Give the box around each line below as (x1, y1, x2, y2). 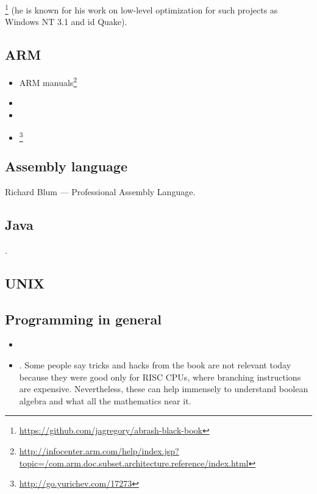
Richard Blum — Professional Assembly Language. (5, 185, 196, 198)
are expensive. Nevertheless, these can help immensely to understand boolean (19, 382, 308, 395)
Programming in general (5, 309, 162, 328)
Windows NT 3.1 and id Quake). (5, 15, 127, 28)
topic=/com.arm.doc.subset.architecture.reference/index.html (19, 456, 249, 469)
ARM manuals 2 (19, 74, 77, 88)
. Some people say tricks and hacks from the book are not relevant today (19, 358, 291, 371)
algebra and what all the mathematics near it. (19, 394, 191, 407)
